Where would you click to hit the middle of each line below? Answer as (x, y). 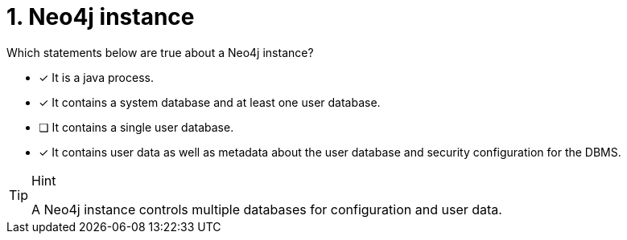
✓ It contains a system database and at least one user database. (210, 102)
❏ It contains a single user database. (136, 127)
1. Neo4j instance (101, 17)
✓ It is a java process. (96, 77)
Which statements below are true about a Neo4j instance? (160, 52)
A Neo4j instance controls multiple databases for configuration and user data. (267, 209)
